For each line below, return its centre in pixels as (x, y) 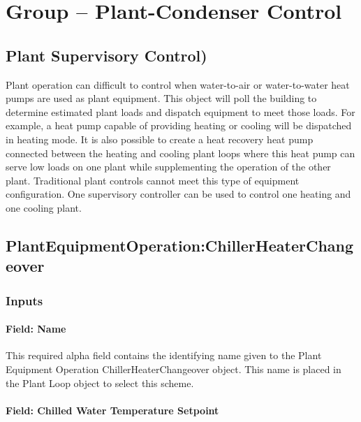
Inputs (24, 300)
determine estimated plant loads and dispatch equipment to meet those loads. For (180, 111)
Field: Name (36, 329)
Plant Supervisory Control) (106, 55)
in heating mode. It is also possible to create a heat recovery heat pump (160, 139)
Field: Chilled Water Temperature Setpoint (112, 410)
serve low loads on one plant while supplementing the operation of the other (168, 167)
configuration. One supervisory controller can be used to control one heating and (178, 194)
